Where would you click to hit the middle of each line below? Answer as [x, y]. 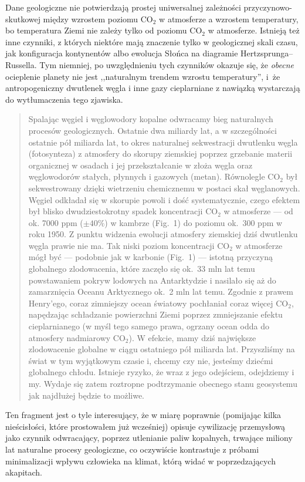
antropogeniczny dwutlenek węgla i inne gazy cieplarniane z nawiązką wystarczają [153, 88]
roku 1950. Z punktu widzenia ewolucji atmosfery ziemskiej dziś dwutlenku [163, 234]
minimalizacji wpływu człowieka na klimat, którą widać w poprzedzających [140, 461]
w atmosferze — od [258, 211]
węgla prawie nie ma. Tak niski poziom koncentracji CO [129, 245]
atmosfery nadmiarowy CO [77, 337]
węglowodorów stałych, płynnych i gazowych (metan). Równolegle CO [154, 176]
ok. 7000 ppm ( [56, 222]
